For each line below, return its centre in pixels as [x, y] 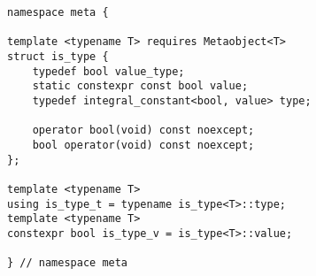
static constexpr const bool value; [140, 86]
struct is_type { [58, 56]
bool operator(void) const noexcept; [143, 145]
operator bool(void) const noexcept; [143, 130]
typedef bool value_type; [108, 71]
